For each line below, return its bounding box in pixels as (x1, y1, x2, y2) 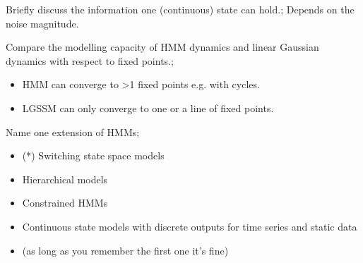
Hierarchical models (22, 171, 108, 186)
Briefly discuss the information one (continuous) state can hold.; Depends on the (6, 2, 355, 16)
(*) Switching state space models (22, 148, 165, 163)
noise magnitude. (6, 16, 79, 30)
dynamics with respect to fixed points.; (6, 53, 174, 68)
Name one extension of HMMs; (6, 124, 140, 139)
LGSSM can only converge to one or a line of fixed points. (22, 100, 274, 115)
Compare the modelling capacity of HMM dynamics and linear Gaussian (6, 39, 319, 54)
